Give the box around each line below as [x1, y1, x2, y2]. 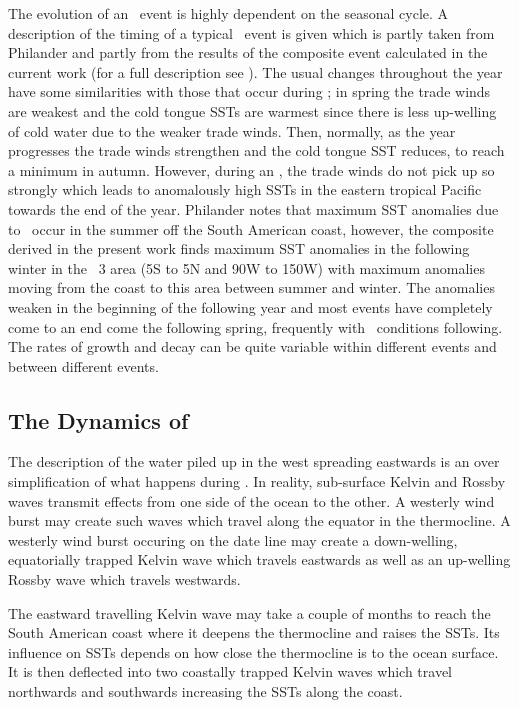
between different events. [8, 355, 159, 376]
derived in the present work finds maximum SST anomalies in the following [8, 238, 470, 259]
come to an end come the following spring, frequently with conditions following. [8, 316, 503, 337]
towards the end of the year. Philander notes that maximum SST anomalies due [8, 198, 499, 219]
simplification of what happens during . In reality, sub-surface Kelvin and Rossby [8, 471, 506, 492]
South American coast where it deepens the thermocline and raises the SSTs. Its [8, 622, 500, 643]
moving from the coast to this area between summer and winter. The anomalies [8, 277, 495, 298]
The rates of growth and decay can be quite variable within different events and [8, 336, 497, 357]
